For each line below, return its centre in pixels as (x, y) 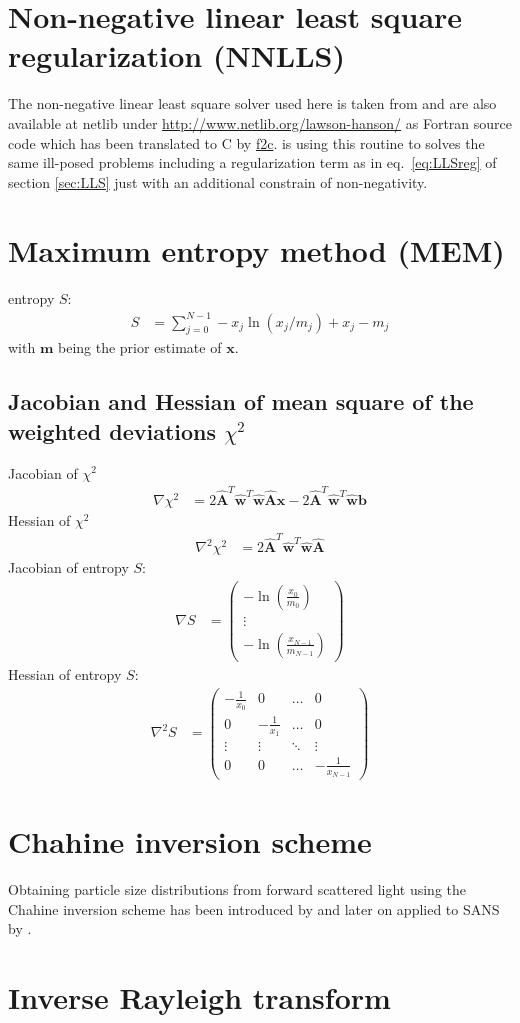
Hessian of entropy (65, 673)
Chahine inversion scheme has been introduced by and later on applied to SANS (254, 908)
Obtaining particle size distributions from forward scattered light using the (237, 889)
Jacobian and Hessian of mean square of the (241, 401)
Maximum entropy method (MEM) (256, 250)
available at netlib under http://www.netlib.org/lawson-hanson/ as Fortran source (260, 122)
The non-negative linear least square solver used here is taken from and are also (252, 103)
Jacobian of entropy (68, 567)
